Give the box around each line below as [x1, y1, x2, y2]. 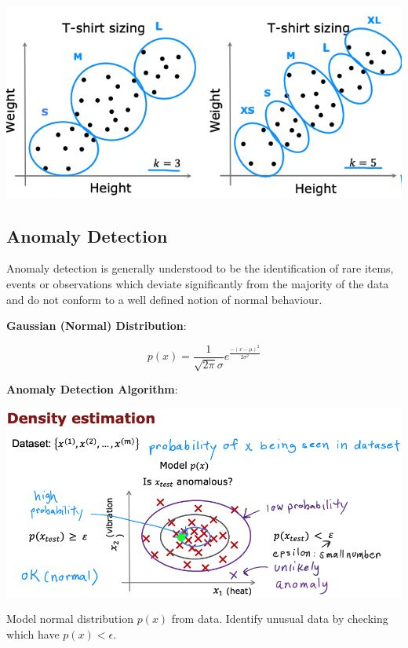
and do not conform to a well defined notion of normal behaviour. [6, 291, 322, 307]
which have [6, 626, 60, 643]
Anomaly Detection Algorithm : [6, 381, 178, 397]
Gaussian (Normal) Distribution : [6, 317, 187, 334]
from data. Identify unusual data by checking [171, 610, 388, 627]
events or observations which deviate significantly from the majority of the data [6, 276, 389, 292]
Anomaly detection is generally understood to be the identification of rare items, [6, 260, 394, 276]
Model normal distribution [6, 610, 133, 627]
